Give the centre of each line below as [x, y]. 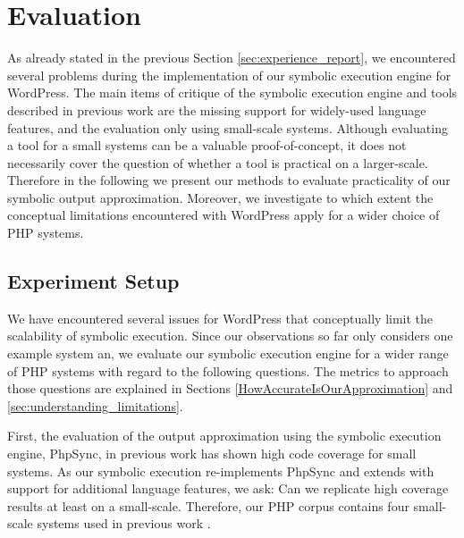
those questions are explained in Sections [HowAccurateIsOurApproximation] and [230, 388]
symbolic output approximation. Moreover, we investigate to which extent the [220, 197]
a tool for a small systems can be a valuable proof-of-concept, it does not [207, 145]
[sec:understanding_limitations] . [95, 405]
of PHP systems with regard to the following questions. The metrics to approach [228, 370]
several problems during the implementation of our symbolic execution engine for [229, 75]
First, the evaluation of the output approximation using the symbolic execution [224, 436]
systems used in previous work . [124, 523]
